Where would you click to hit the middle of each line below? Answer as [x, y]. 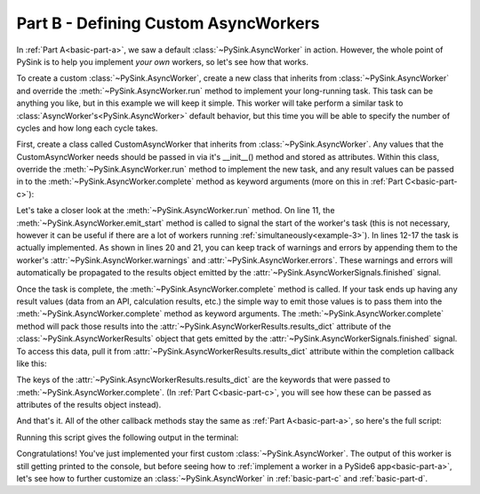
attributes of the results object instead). [89, 405]
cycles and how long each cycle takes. [87, 128]
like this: [32, 363]
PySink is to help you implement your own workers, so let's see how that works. [162, 61]
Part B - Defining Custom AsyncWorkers [168, 23]
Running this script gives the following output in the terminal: [128, 437]
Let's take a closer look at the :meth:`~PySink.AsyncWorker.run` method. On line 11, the [176, 211]
